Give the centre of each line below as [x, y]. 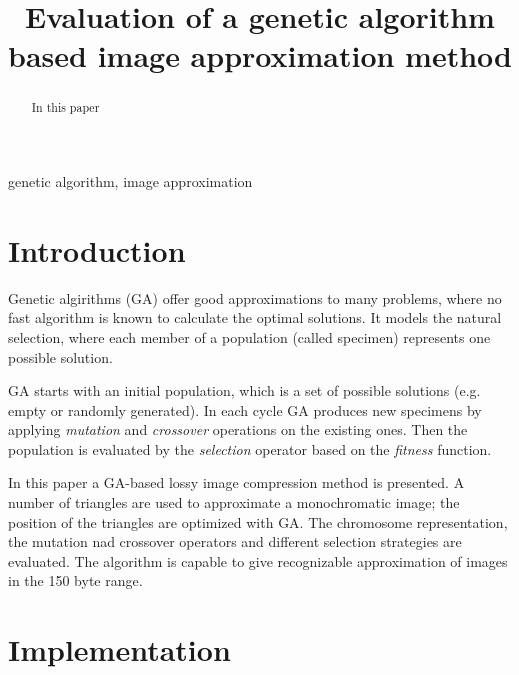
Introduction [97, 249]
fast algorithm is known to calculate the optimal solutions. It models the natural [255, 317]
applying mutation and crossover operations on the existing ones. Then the [238, 429]
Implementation [119, 649]
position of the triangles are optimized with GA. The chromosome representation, [258, 521]
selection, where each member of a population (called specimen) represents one [249, 336]
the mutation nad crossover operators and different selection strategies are [235, 541]
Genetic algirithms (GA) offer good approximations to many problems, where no [255, 297]
